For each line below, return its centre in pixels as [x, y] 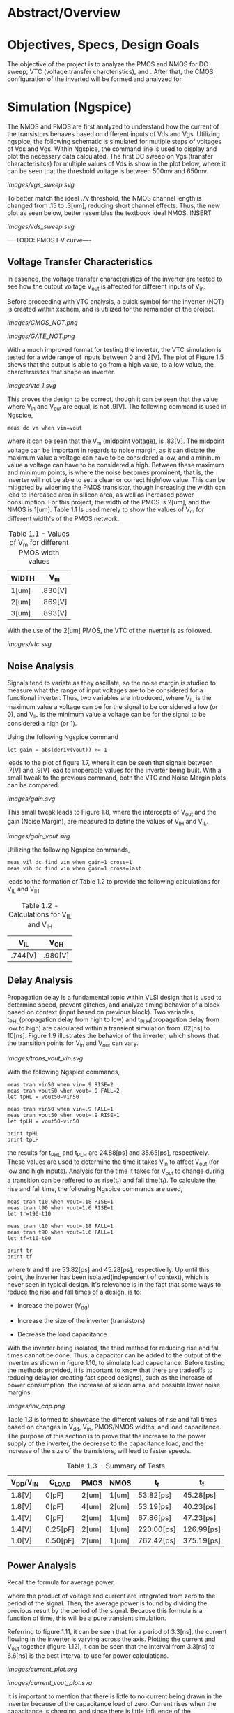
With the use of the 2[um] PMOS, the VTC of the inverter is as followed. [110, 631]
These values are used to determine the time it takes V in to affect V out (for [113, 1162]
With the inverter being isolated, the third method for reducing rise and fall [114, 1348]
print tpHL [23, 1134]
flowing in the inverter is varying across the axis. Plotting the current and [111, 1639]
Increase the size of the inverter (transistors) [81, 1321]
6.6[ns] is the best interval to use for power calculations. [88, 1655]
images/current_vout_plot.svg [50, 1682]
